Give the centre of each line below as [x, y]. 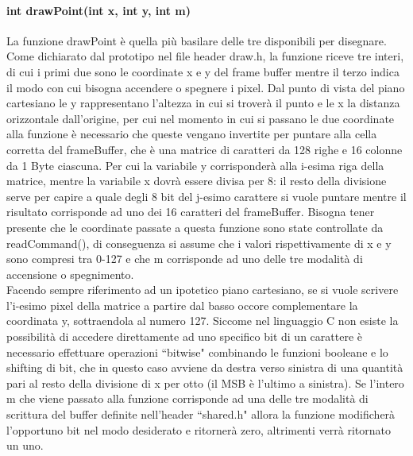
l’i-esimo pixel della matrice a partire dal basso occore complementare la [182, 305]
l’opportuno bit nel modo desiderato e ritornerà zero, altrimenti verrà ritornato [199, 429]
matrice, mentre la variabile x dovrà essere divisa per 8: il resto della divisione [197, 181]
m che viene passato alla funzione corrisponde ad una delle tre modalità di [187, 398]
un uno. [25, 445]
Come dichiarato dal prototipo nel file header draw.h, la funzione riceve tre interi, [205, 56]
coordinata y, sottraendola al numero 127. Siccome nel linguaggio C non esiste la [203, 321]
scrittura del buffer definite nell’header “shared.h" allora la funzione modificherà [201, 414]
